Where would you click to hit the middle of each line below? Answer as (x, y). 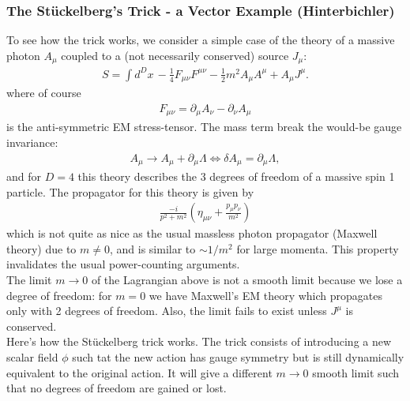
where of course (44, 93)
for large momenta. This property (318, 248)
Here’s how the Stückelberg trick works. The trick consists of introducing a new (199, 341)
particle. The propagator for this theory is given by (130, 191)
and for (24, 176)
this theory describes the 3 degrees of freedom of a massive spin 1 (236, 176)
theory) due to (41, 248)
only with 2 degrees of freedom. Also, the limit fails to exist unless (167, 311)
